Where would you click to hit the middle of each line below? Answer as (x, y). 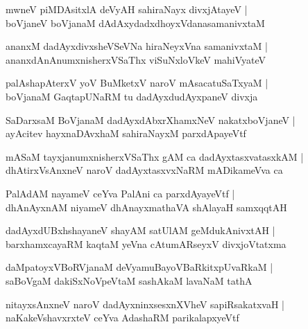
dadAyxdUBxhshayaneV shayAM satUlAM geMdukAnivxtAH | (140, 230)
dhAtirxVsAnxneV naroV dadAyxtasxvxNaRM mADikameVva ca (144, 170)
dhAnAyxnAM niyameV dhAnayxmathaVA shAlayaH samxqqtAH (146, 207)
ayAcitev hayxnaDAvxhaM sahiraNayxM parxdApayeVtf (126, 133)
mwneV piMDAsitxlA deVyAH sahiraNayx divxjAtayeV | (127, 9)
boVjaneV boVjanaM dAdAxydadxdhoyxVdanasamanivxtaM (135, 23)
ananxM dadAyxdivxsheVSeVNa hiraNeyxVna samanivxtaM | (137, 46)
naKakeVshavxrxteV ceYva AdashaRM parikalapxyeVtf (122, 318)
